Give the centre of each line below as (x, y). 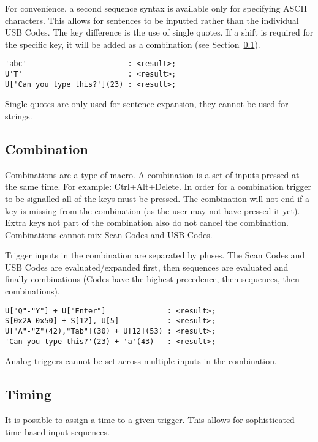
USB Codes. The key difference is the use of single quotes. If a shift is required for (159, 32)
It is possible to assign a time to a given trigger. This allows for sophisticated (150, 420)
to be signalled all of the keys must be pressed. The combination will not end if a (157, 198)
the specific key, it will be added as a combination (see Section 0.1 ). (133, 44)
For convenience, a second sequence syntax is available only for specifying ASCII (156, 8)
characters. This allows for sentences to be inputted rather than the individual (152, 20)
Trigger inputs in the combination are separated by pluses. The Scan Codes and (155, 255)
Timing (28, 394)
